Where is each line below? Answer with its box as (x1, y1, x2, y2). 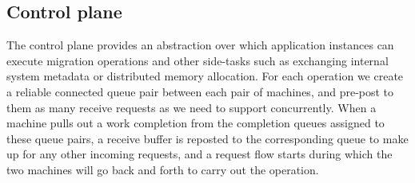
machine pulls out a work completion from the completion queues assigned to (6, 115, 385, 131)
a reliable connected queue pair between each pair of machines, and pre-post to (6, 83, 394, 99)
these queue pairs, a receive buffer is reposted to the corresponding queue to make (6, 130, 409, 146)
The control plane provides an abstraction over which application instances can (6, 37, 394, 53)
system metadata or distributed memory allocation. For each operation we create (6, 68, 404, 84)
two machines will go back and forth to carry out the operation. (6, 161, 319, 177)
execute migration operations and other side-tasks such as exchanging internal (6, 52, 389, 68)
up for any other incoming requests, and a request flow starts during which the (6, 146, 393, 162)
